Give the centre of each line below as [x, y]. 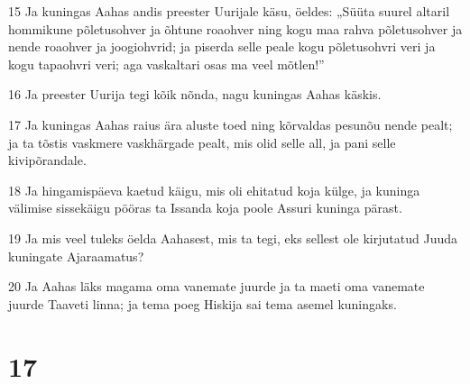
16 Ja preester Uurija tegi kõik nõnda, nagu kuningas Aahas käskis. [195, 94]
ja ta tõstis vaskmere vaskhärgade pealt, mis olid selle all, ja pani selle [202, 142]
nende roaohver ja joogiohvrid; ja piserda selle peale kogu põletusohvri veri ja [222, 46]
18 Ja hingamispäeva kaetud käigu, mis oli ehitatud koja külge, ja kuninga [214, 190]
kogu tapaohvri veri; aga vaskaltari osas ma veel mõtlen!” [166, 64]
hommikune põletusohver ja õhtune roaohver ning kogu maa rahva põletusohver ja [235, 28]
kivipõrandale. [47, 160]
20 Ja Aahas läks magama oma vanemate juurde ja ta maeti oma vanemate [217, 286]
